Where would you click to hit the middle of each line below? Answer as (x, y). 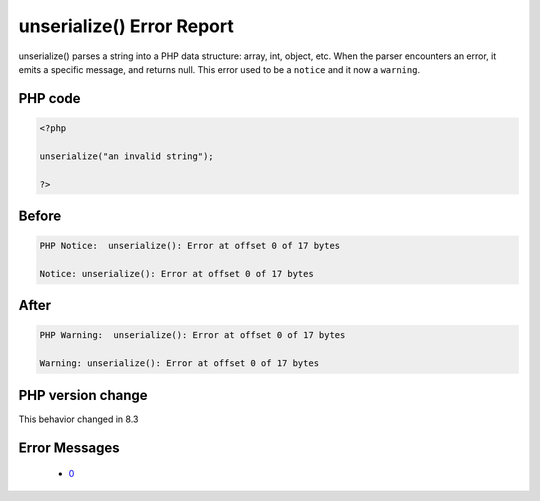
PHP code (49, 98)
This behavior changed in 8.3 (78, 419)
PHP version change (83, 395)
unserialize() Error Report (126, 26)
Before (40, 215)
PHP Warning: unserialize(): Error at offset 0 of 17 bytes (192, 335)
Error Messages (69, 447)
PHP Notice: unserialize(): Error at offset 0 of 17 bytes (190, 246)
